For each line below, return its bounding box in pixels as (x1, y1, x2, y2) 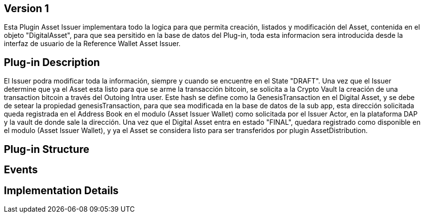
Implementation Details (4, 184, 119, 197)
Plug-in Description (4, 56, 100, 68)
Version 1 (4, 2, 49, 15)
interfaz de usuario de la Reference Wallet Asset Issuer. (4, 39, 181, 48)
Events (4, 164, 38, 176)
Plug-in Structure (4, 143, 89, 155)
